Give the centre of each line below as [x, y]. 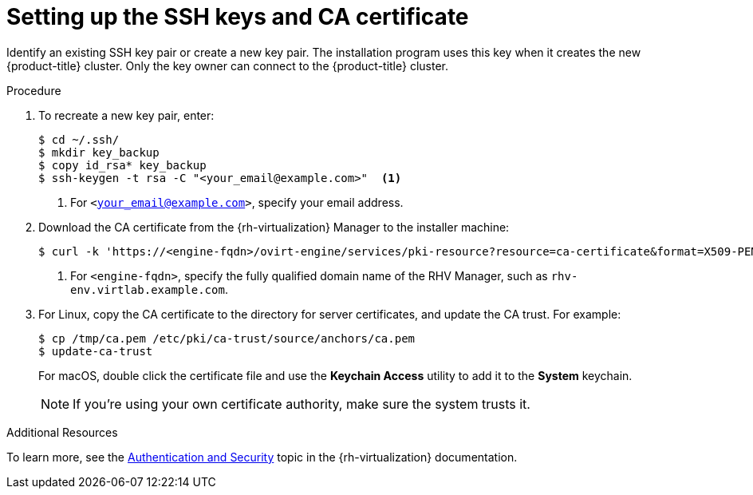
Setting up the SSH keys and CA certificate [238, 17]
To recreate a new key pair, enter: [126, 115]
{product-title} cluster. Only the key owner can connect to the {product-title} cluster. [228, 65]
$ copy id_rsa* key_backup [122, 165]
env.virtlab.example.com [148, 289]
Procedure [34, 90]
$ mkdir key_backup [99, 152]
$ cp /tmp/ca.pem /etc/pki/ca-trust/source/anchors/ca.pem [227, 338]
